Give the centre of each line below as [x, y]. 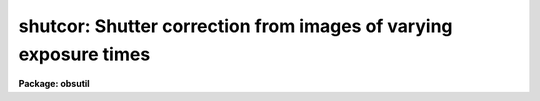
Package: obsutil [54, 84]
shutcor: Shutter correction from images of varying [236, 26]
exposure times [84, 54]
